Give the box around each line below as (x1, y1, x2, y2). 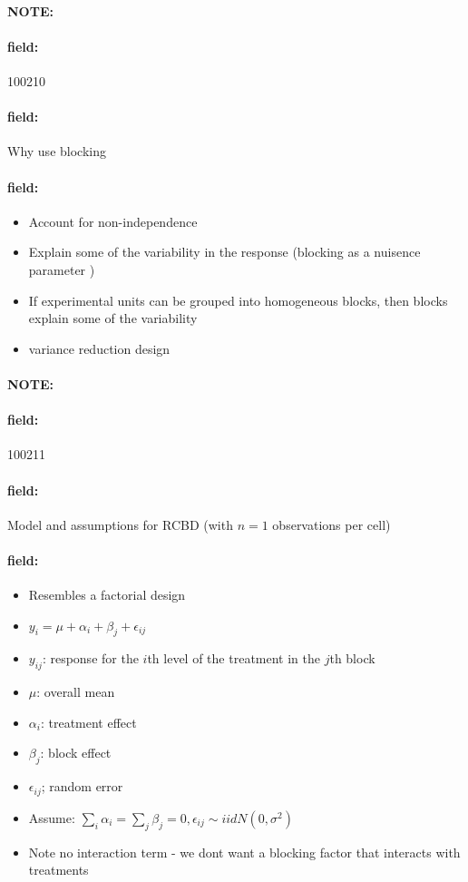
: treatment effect (40, 712, 137, 731)
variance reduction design (28, 338, 171, 358)
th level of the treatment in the (147, 649, 320, 668)
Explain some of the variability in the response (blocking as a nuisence (28, 242, 421, 261)
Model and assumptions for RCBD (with (7, 514, 233, 534)
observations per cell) (272, 514, 391, 534)
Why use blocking (7, 142, 106, 161)
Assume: (28, 808, 75, 827)
